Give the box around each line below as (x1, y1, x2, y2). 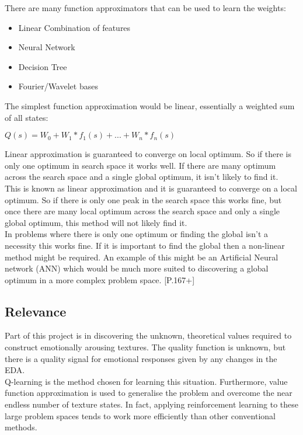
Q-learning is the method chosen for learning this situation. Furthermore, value (5, 375, 288, 387)
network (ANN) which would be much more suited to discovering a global (5, 262, 269, 274)
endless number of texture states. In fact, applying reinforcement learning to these (5, 398, 299, 410)
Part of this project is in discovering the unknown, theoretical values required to (5, 329, 292, 342)
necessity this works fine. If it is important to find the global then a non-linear (5, 239, 285, 251)
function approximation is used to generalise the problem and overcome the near (5, 387, 292, 399)
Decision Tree (18, 60, 67, 72)
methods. (5, 421, 37, 433)
